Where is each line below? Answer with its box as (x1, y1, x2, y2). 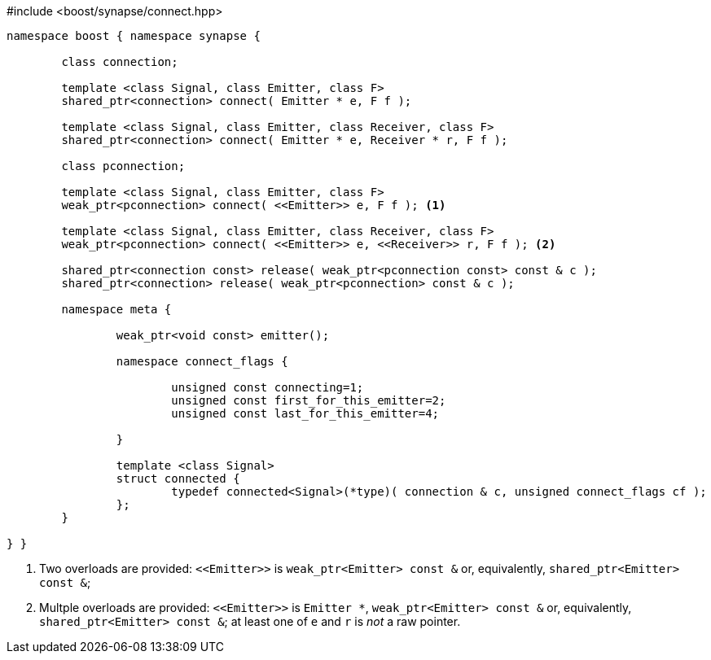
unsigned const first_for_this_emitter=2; (171, 394, 446, 407)
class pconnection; (61, 160, 186, 173)
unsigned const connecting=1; (171, 381, 364, 394)
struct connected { (116, 472, 240, 485)
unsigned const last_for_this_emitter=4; (171, 407, 440, 420)
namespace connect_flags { (116, 355, 288, 368)
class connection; (61, 55, 178, 68)
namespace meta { (61, 303, 172, 316)
